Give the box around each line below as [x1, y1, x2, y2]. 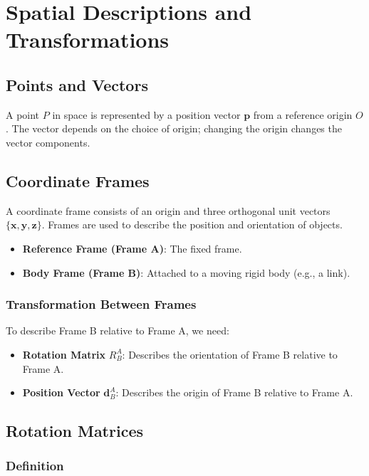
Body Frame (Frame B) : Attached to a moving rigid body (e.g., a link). [22, 265, 350, 280]
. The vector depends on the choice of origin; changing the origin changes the [6, 121, 342, 136]
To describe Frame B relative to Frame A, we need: [6, 323, 229, 338]
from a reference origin [253, 107, 353, 122]
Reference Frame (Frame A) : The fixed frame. [22, 240, 242, 255]
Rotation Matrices [6, 420, 143, 442]
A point [6, 107, 40, 122]
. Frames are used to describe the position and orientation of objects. [41, 217, 343, 232]
